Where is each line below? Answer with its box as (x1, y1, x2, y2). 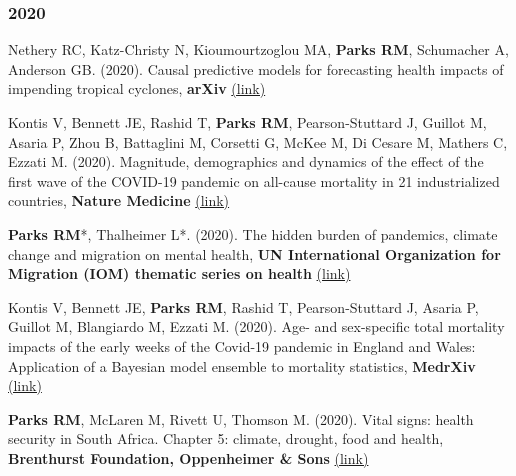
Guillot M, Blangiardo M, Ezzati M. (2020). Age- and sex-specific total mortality (8, 316, 505, 337)
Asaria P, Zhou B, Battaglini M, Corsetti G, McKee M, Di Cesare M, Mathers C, (8, 131, 508, 152)
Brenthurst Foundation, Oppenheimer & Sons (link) (8, 447, 369, 468)
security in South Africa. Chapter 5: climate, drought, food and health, (8, 428, 444, 449)
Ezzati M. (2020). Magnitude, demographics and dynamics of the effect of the (8, 151, 484, 172)
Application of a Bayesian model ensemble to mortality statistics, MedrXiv (8, 355, 476, 376)
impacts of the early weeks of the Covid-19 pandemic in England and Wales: (8, 335, 476, 356)
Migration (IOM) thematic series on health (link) (8, 263, 351, 284)
